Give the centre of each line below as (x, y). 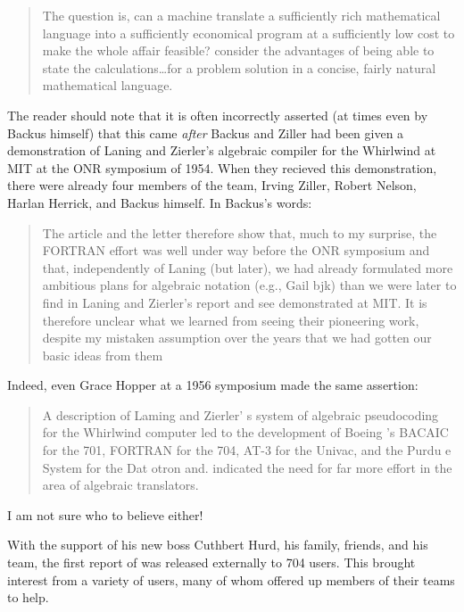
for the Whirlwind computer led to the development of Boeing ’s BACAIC (245, 432)
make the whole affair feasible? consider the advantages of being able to (238, 50)
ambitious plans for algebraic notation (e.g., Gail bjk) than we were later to (249, 285)
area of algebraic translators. (120, 485)
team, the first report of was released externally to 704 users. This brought (211, 562)
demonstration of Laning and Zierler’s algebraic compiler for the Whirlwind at (222, 150)
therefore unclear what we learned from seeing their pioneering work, (231, 320)
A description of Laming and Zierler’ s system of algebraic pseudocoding (240, 414)
